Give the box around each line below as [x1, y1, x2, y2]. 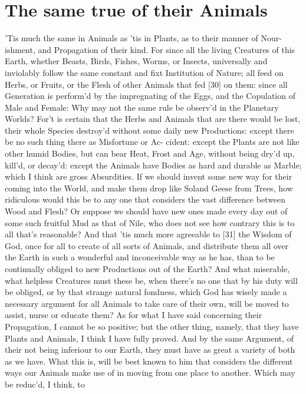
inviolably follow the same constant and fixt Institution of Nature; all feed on [5, 66, 284, 78]
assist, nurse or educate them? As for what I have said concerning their [5, 309, 262, 321]
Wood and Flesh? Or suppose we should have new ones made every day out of [5, 205, 288, 217]
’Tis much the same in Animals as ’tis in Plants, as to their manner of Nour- [5, 32, 282, 44]
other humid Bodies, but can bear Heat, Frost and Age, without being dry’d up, [5, 147, 295, 160]
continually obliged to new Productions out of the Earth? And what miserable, [5, 263, 290, 274]
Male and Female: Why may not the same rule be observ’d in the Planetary [5, 101, 279, 113]
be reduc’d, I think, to [5, 378, 85, 390]
